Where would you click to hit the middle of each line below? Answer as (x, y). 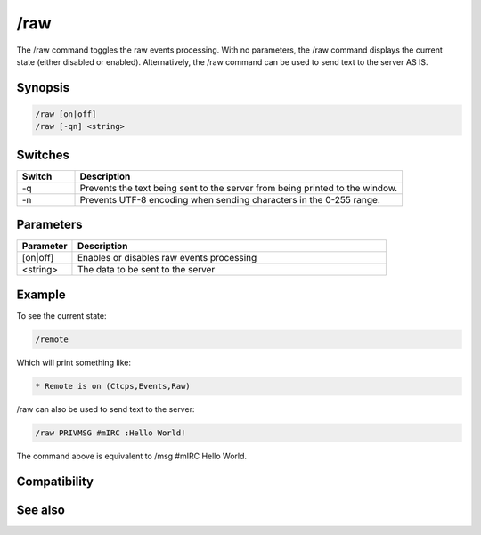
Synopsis (43, 88)
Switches (43, 154)
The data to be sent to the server (146, 270)
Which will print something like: (74, 362)
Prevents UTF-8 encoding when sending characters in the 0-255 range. (230, 199)
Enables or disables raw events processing (167, 258)
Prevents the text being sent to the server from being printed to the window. (239, 188)
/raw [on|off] (66, 114)
